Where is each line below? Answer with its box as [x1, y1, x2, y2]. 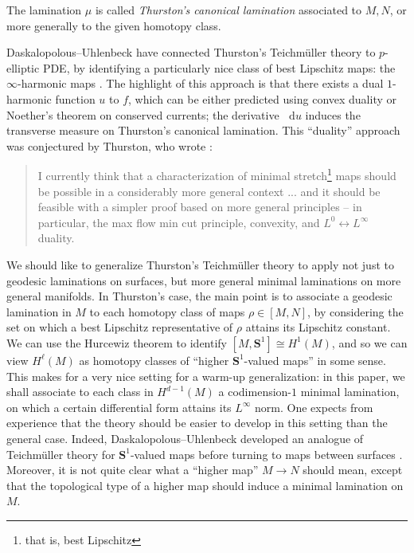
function [55, 90, 96, 107]
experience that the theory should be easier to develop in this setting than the [6, 414, 388, 431]
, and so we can [331, 334, 408, 351]
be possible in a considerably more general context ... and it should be [37, 182, 381, 199]
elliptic [6, 59, 40, 76]
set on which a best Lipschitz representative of [6, 319, 233, 335]
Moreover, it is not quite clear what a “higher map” [6, 461, 259, 478]
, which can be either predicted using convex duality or [128, 90, 396, 107]
